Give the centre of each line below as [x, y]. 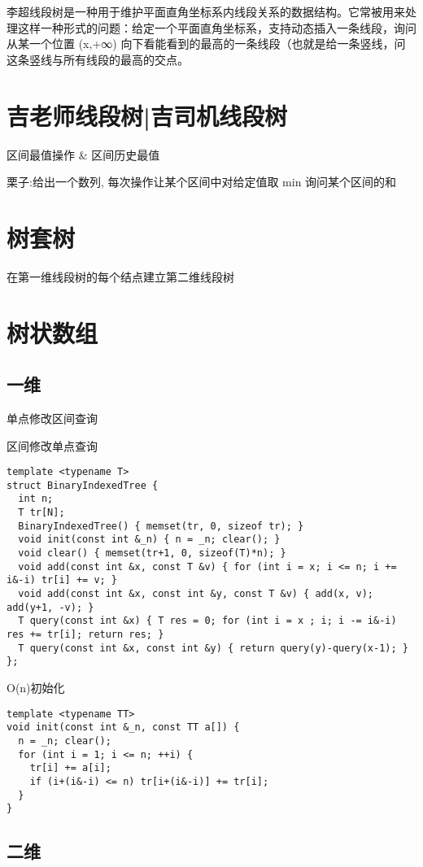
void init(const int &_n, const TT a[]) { [123, 728]
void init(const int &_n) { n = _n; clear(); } [149, 540]
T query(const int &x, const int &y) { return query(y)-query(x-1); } [213, 648]
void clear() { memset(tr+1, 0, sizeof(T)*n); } [152, 553]
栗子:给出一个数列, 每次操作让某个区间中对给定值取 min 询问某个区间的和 [202, 182]
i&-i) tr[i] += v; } [62, 580]
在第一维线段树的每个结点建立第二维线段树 [120, 276]
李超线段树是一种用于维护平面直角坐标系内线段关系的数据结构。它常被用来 [206, 11]
